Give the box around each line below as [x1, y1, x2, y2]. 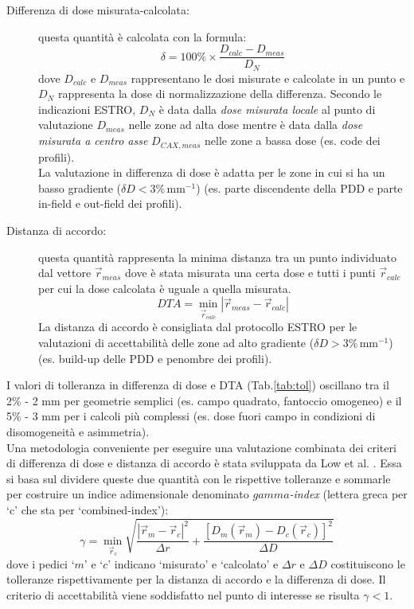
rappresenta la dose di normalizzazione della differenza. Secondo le [57, 85, 382, 102]
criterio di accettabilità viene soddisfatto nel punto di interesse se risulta [6, 587, 360, 603]
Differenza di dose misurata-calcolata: [6, 2, 189, 18]
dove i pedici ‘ [6, 555, 75, 572]
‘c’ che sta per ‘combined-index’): [6, 502, 169, 517]
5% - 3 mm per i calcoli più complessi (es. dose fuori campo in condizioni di [6, 408, 376, 424]
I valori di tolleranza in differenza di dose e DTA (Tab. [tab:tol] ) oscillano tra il [6, 377, 389, 393]
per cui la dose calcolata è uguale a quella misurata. [38, 279, 291, 296]
